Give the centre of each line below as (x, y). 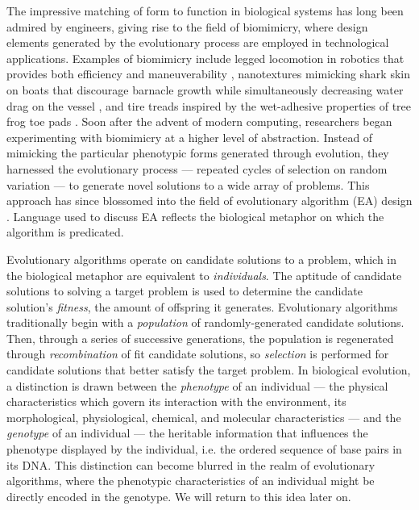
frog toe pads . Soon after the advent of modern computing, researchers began (199, 121)
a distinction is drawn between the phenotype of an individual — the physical (197, 385)
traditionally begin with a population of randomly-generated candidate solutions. (205, 322)
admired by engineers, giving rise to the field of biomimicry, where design (187, 26)
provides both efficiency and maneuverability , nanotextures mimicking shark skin (209, 74)
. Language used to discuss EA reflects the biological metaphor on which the (195, 216)
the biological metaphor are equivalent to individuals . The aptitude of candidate (204, 275)
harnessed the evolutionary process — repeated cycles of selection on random (197, 168)
